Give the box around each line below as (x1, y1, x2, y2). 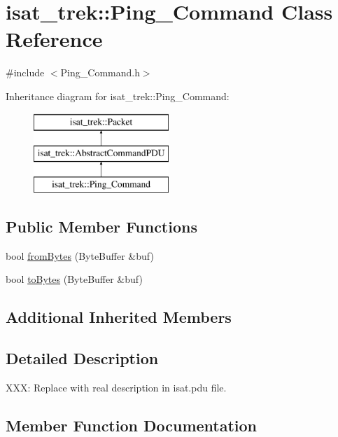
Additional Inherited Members (6, 306, 232, 328)
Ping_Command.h (60, 65, 140, 80)
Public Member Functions (6, 215, 197, 237)
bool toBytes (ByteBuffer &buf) (6, 272, 143, 286)
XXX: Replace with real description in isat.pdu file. (6, 380, 227, 394)
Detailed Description (6, 347, 159, 369)
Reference (6, 25, 103, 53)
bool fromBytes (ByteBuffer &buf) (6, 248, 154, 263)
